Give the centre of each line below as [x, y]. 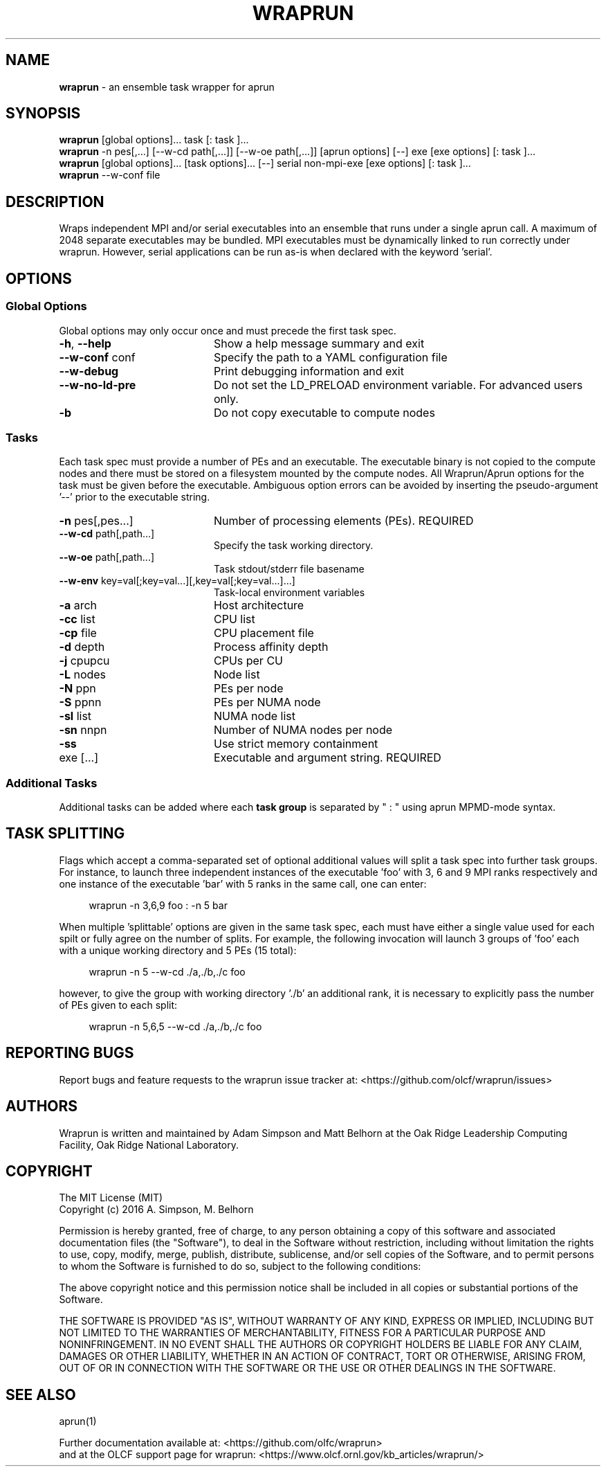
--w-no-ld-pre [98, 385]
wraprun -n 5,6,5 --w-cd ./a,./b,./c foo [175, 1026]
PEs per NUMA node [267, 702]
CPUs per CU [248, 661]
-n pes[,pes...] [96, 521]
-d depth [82, 647]
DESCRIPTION [55, 201]
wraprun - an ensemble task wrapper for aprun [167, 87]
